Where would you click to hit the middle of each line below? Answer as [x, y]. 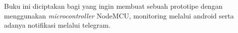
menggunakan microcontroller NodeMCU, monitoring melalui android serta [119, 15]
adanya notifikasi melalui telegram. [58, 25]
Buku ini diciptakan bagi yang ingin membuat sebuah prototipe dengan [113, 6]
